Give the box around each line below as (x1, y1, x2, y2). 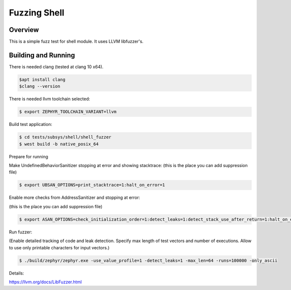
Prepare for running (9, 153, 48, 159)
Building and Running (9, 51, 75, 59)
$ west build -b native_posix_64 (19, 141, 99, 147)
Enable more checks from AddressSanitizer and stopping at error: (9, 195, 140, 200)
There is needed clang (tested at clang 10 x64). (9, 63, 104, 70)
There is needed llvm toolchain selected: (9, 96, 90, 102)
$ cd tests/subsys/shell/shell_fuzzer (19, 135, 112, 140)
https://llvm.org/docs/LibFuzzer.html (9, 279, 82, 285)
